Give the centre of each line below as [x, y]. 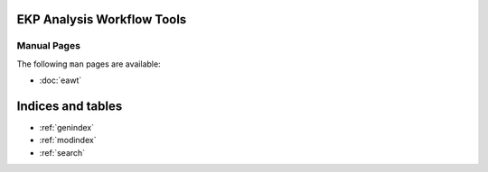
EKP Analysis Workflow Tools [102, 19]
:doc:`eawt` [61, 80]
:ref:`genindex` [67, 128]
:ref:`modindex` [68, 140]
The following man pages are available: [89, 64]
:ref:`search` [62, 152]
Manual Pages [49, 46]
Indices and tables [70, 106]
